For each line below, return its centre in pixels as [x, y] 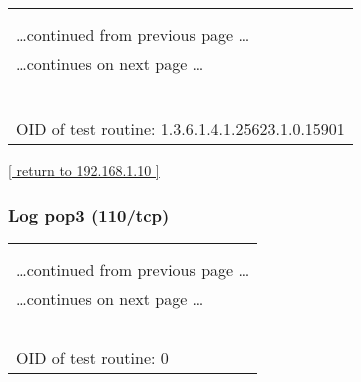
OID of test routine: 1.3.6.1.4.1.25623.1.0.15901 [180, 128]
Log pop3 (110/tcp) [89, 214]
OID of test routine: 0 [92, 357]
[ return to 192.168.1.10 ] [84, 170]
